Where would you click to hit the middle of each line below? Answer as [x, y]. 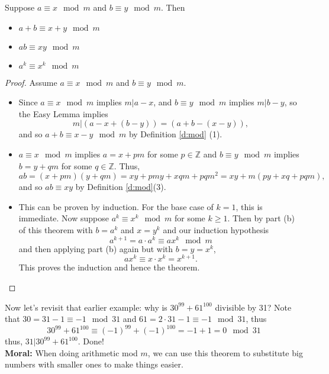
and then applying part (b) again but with [96, 248]
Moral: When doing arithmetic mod [71, 352]
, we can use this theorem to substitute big [225, 352]
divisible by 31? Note [253, 307]
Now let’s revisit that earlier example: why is [86, 307]
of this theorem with [56, 230]
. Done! [91, 341]
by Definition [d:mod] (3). [121, 187]
